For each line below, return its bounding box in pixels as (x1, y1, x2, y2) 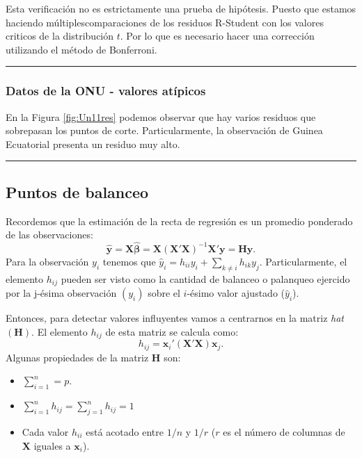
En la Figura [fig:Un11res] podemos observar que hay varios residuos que (6, 109, 316, 124)
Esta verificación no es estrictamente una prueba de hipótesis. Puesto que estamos (6, 1, 356, 15)
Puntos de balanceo (6, 181, 149, 202)
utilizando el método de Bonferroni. (6, 42, 157, 56)
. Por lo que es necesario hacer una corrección (120, 28, 315, 43)
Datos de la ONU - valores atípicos (6, 82, 206, 99)
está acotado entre (86, 424, 164, 439)
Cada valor (22, 424, 69, 439)
